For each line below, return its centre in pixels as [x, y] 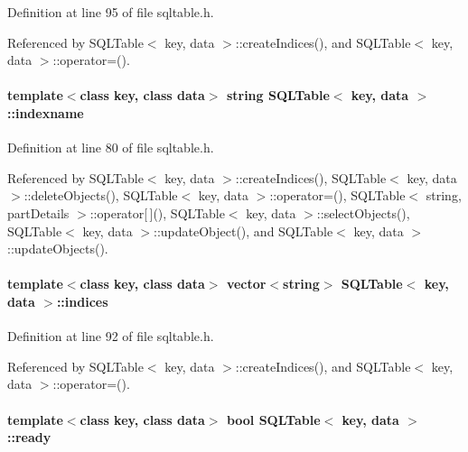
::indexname [46, 112]
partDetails [38, 212]
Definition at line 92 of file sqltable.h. [111, 336]
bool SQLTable [273, 419]
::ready [29, 437]
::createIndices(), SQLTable [311, 177]
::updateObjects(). [58, 249]
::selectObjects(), [363, 212]
